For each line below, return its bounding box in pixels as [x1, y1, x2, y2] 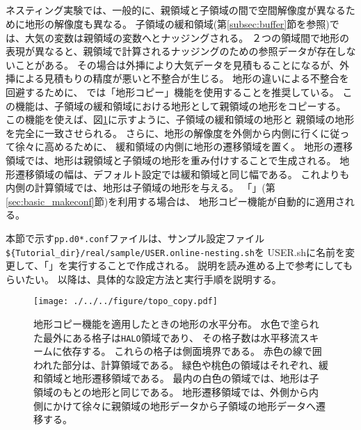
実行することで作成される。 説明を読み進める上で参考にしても [67, 258, 353, 273]
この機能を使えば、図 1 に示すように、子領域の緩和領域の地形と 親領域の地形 [6, 112, 355, 127]
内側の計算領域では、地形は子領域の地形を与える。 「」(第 [6, 180, 275, 195]
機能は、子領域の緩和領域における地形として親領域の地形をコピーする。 [15, 98, 346, 113]
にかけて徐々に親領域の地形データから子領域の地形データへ [42, 398, 316, 413]
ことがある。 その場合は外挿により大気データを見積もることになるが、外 [15, 57, 350, 72]
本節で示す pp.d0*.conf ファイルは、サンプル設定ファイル [6, 230, 265, 245]
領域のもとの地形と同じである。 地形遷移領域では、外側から [33, 385, 310, 399]
